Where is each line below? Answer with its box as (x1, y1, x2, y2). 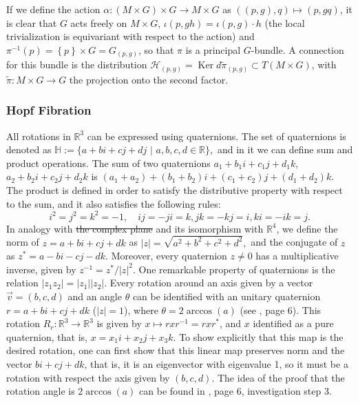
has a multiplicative (255, 248, 339, 263)
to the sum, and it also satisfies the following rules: (6, 196, 221, 210)
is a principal (185, 42, 241, 57)
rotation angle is (6, 384, 75, 398)
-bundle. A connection (251, 42, 344, 57)
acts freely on (70, 15, 127, 30)
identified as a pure (253, 316, 334, 331)
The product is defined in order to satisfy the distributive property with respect (6, 183, 343, 197)
